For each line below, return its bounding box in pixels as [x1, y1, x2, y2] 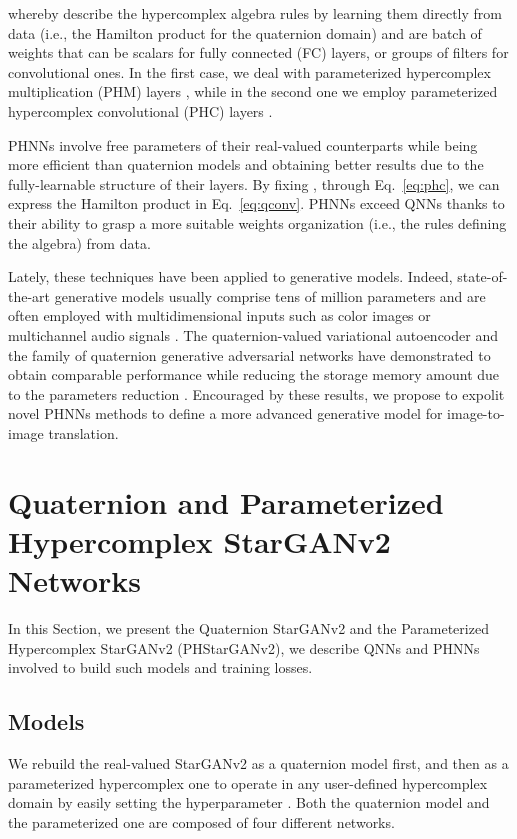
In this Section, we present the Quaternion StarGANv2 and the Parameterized [8, 617, 489, 638]
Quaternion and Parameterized [8, 481, 444, 522]
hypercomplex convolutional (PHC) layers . [8, 100, 273, 121]
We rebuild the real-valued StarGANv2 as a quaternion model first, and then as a [8, 752, 509, 773]
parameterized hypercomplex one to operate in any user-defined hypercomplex [8, 772, 488, 793]
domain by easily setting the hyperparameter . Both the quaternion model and [8, 792, 490, 813]
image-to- [447, 403, 505, 424]
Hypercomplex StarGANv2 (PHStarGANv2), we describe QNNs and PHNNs [8, 637, 480, 658]
